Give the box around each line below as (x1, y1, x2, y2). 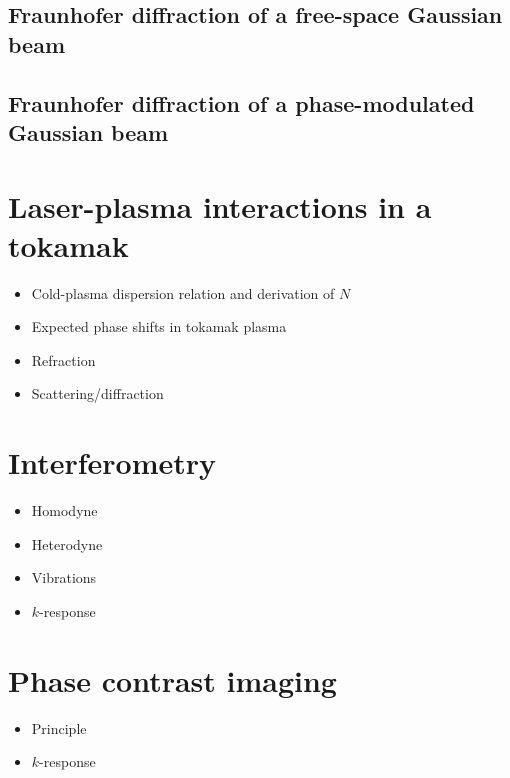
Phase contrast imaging (8, 659, 337, 700)
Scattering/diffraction (31, 383, 164, 404)
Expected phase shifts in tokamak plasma (31, 316, 287, 337)
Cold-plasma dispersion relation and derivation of (31, 282, 335, 303)
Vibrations (31, 567, 97, 588)
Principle (31, 717, 87, 738)
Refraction (31, 349, 96, 370)
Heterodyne (31, 533, 103, 554)
